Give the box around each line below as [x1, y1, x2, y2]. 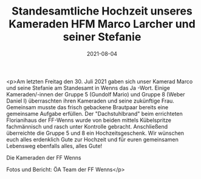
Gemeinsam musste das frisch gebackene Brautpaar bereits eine [6, 103, 169, 110]
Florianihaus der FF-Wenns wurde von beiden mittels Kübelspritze [6, 117, 172, 124]
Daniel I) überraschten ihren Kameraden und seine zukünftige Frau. [6, 97, 175, 104]
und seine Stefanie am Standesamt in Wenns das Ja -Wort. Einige [6, 84, 170, 92]
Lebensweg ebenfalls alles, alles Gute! [6, 142, 103, 149]
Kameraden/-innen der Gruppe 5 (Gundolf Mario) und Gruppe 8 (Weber [6, 90, 185, 98]
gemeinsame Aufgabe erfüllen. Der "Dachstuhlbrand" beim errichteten [6, 110, 183, 117]
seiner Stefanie [63, 30, 141, 44]
